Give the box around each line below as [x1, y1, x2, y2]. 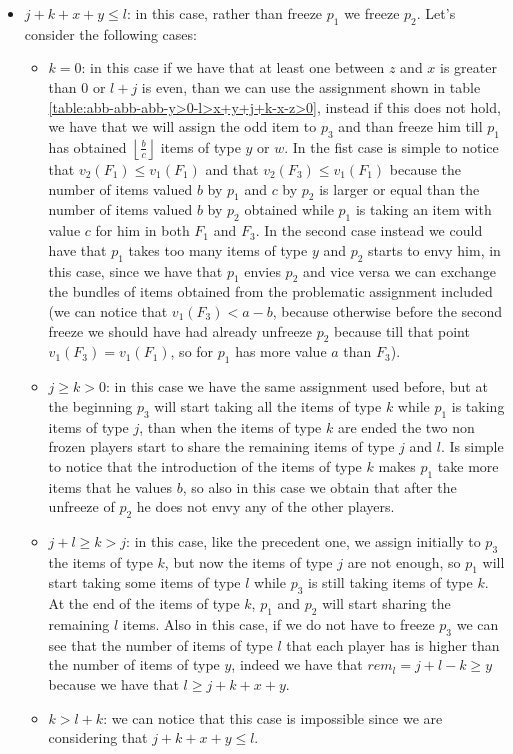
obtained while [244, 199, 334, 220]
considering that [48, 727, 148, 748]
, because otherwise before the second [272, 300, 503, 321]
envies [244, 260, 281, 281]
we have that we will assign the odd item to [48, 116, 317, 137]
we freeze [344, 3, 400, 23]
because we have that [48, 674, 179, 695]
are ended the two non [337, 416, 475, 437]
